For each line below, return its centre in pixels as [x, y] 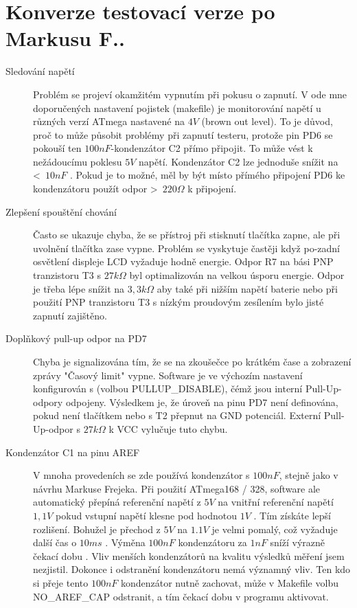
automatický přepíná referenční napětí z [117, 502]
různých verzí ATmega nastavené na [109, 121]
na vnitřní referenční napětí [276, 502]
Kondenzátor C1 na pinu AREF [73, 452]
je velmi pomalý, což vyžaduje [275, 529]
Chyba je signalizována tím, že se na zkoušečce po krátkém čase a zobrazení [192, 361]
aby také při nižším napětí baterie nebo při [247, 288]
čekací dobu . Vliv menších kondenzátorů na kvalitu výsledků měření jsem [189, 555]
